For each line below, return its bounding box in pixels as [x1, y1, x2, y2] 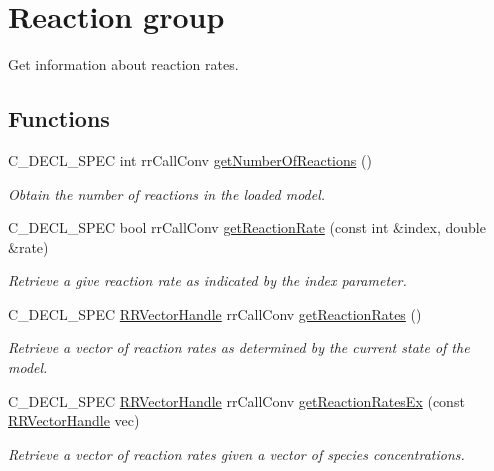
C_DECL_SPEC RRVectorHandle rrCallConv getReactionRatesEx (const [8, 390, 465, 411]
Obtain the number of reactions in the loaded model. [8, 183, 326, 204]
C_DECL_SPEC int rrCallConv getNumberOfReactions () [8, 149, 372, 170]
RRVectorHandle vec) [8, 410, 140, 431]
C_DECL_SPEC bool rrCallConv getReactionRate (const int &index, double [8, 217, 486, 238]
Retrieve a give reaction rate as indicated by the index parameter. [8, 270, 407, 291]
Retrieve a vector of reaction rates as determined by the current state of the [8, 337, 470, 358]
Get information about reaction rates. [8, 54, 239, 75]
